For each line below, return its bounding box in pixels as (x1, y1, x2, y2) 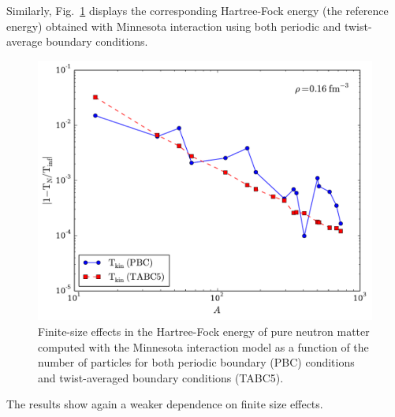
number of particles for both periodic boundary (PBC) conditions (38, 354, 355, 370)
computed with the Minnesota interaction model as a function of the (38, 338, 369, 355)
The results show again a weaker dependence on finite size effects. (6, 396, 323, 412)
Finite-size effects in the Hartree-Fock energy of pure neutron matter (38, 322, 370, 339)
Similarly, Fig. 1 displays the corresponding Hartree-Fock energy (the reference (6, 2, 389, 18)
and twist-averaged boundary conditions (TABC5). (38, 369, 284, 385)
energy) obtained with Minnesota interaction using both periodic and (6, 17, 341, 34)
